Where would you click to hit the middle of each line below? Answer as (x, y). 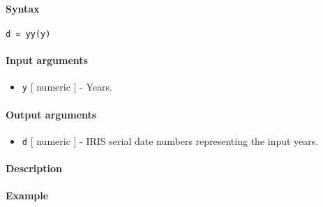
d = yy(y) (28, 34)
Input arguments (47, 60)
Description (34, 168)
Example (27, 195)
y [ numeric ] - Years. (67, 87)
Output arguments (51, 114)
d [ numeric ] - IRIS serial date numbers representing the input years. (170, 140)
